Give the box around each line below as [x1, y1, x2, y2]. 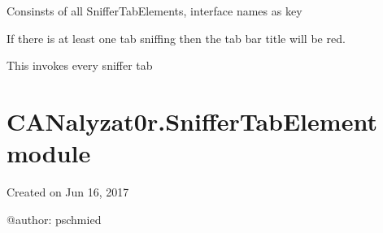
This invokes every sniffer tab [7, 57, 153, 74]
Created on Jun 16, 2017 [7, 183, 129, 201]
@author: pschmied [7, 210, 102, 227]
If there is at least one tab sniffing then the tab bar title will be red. [7, 29, 346, 46]
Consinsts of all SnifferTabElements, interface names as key [7, 2, 302, 19]
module [7, 136, 91, 170]
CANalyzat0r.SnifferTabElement [7, 104, 377, 137]
